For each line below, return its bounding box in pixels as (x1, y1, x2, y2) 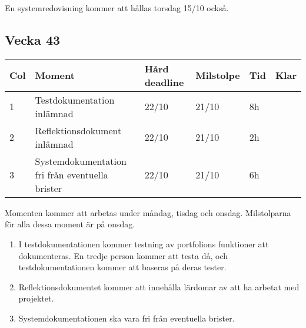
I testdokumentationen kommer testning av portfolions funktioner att (18, 237, 269, 250)
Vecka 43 (5, 30, 61, 48)
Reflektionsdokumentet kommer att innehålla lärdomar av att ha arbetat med (18, 280, 300, 293)
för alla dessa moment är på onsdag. (5, 218, 135, 230)
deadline (144, 75, 184, 89)
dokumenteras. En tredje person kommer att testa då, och (18, 249, 228, 261)
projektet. (18, 292, 54, 304)
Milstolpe (195, 68, 240, 82)
